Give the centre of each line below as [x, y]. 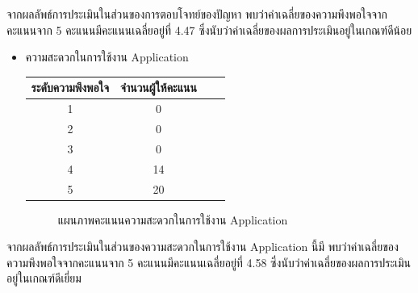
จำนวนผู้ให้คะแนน [159, 88]
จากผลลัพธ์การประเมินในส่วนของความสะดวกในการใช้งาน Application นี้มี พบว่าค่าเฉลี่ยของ [203, 247]
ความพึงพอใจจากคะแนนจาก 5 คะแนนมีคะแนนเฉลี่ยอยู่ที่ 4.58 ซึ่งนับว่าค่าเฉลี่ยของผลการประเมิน [209, 262]
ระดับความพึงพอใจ [70, 88]
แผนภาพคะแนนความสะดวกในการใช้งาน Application [173, 219]
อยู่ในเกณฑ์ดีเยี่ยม [44, 278]
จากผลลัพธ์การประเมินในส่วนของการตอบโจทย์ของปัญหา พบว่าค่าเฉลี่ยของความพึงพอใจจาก [197, 14]
